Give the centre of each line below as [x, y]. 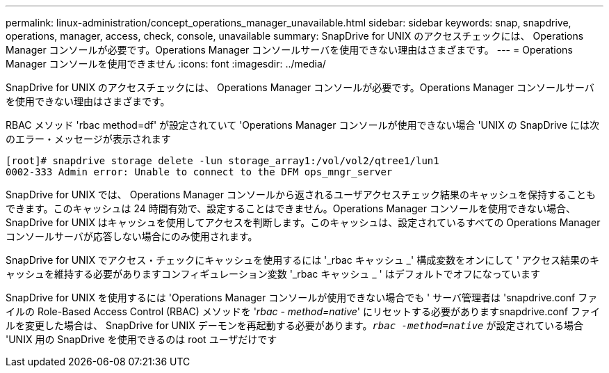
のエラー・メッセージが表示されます [88, 139]
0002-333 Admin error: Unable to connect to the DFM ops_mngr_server [199, 172]
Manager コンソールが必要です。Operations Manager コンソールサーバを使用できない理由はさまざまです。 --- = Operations [289, 50]
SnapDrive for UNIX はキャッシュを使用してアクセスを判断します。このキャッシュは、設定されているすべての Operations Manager [303, 222]
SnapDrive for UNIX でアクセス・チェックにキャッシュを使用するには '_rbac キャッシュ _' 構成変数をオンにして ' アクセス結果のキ [303, 260]
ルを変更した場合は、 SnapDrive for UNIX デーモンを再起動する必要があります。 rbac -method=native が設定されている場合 [295, 325]
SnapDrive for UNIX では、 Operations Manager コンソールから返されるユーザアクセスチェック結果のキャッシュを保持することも [301, 195]
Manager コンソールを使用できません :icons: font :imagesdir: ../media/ [166, 64]
